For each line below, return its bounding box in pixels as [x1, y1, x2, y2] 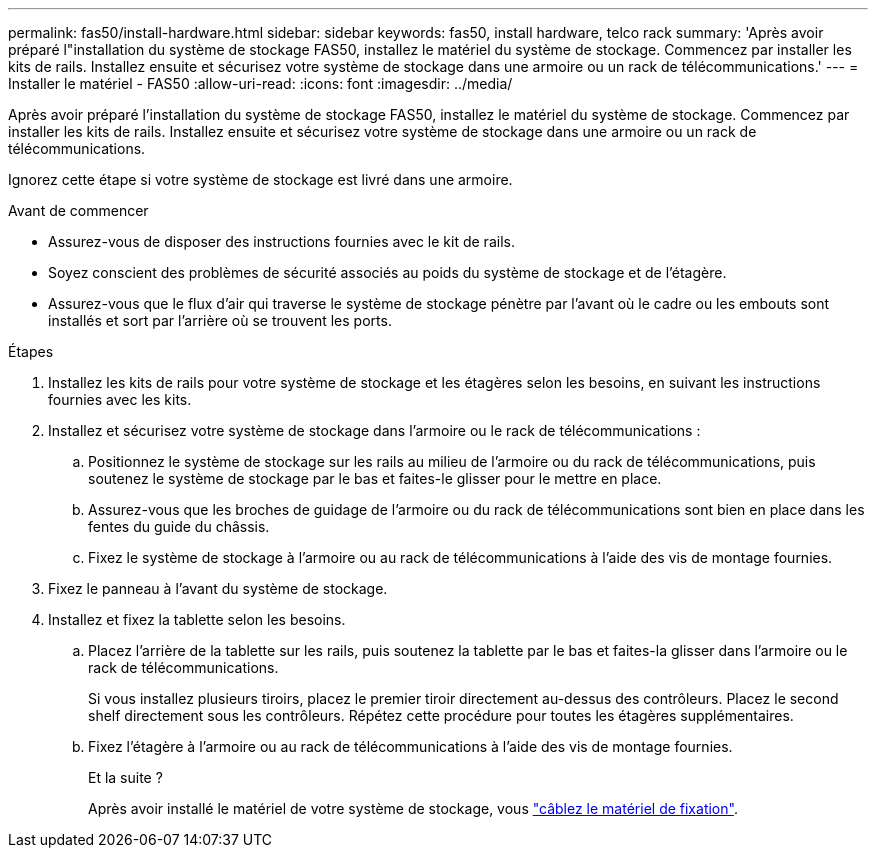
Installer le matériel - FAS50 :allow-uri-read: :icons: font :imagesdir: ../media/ [8, 75, 513, 92]
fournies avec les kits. [48, 391, 192, 408]
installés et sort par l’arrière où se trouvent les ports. [48, 312, 392, 329]
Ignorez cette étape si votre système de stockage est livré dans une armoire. [8, 171, 513, 188]
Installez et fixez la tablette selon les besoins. [48, 611, 346, 628]
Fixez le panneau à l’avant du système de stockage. [48, 580, 388, 597]
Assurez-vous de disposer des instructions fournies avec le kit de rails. [48, 233, 515, 250]
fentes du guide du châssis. [88, 518, 270, 535]
